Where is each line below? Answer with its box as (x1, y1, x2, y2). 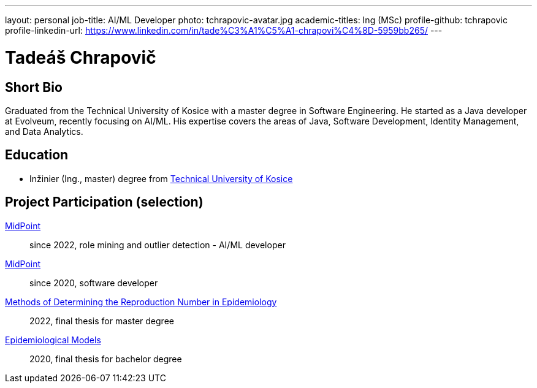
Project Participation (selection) (5, 194, 204, 210)
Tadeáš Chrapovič (5, 47, 156, 68)
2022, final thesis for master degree (29, 315, 174, 326)
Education (5, 147, 69, 163)
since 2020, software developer (29, 277, 158, 288)
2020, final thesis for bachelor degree (29, 353, 182, 364)
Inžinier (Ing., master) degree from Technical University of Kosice (29, 173, 293, 184)
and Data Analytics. (5, 126, 83, 137)
